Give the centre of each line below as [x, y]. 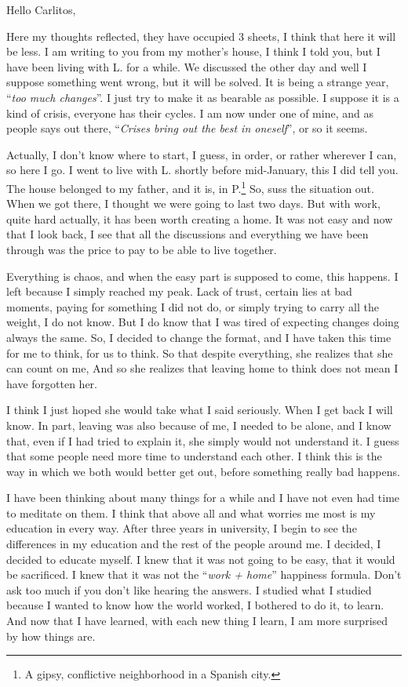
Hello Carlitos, [41, 9]
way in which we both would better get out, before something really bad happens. [203, 471]
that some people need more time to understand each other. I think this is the [194, 456]
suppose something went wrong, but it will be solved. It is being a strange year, [198, 82]
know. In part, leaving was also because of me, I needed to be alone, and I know [199, 425]
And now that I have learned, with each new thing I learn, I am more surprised [197, 621]
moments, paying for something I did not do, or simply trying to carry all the [193, 306]
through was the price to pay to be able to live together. [142, 249]
